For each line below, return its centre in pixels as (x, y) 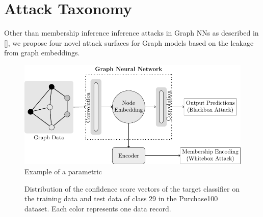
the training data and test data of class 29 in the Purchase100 (121, 198)
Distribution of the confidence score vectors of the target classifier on (132, 188)
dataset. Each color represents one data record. (98, 208)
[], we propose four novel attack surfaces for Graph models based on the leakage (129, 42)
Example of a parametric (63, 171)
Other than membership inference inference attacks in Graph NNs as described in (131, 33)
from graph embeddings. (42, 53)
